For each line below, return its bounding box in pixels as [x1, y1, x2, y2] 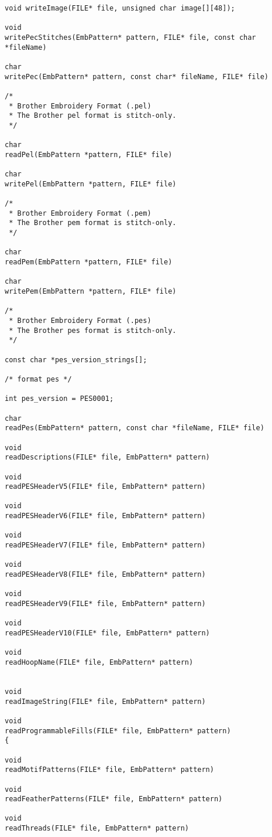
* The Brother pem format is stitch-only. [9, 219, 177, 227]
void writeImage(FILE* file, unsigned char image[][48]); [5, 4, 235, 12]
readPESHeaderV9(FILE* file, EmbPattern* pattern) [5, 600, 206, 608]
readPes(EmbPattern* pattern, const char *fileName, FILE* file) [5, 424, 264, 433]
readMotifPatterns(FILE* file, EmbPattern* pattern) [5, 765, 214, 774]
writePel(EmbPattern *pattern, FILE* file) [5, 179, 177, 188]
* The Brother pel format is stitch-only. [9, 111, 177, 120]
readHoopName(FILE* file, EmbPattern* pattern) [5, 658, 194, 666]
